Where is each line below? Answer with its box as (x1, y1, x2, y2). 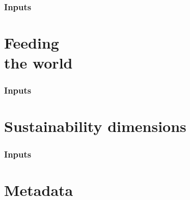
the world (4, 52, 73, 73)
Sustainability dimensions (4, 116, 186, 137)
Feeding (4, 32, 59, 53)
